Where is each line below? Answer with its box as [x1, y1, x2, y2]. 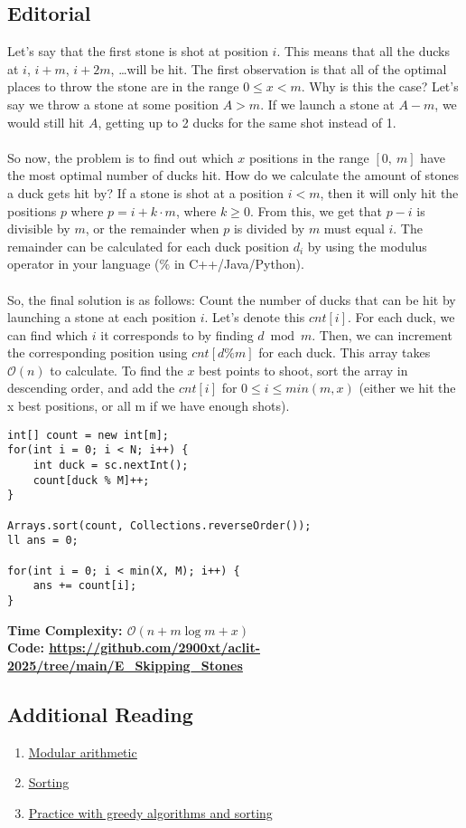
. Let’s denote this [204, 308, 305, 327]
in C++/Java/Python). [173, 254, 304, 273]
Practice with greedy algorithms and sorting [28, 803, 273, 822]
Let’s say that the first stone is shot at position [7, 42, 268, 61]
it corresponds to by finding [100, 325, 254, 344]
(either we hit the [359, 378, 456, 397]
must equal [323, 219, 385, 238]
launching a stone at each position [7, 308, 196, 327]
